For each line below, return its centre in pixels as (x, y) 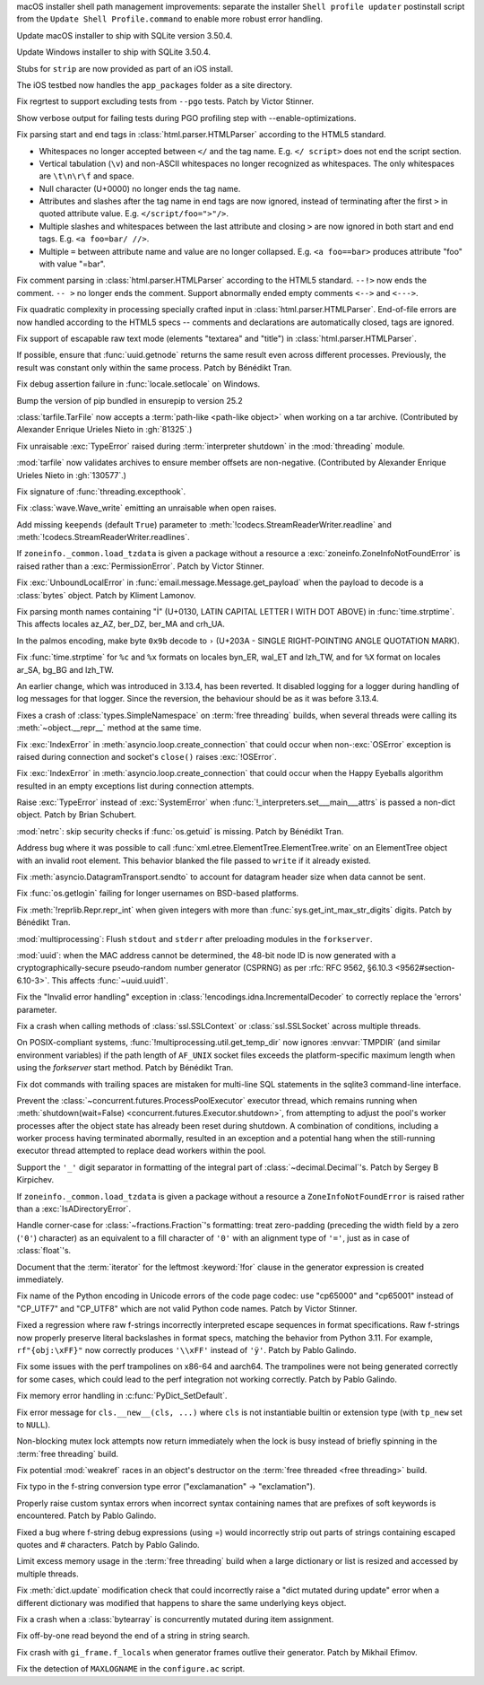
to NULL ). (34, 1424)
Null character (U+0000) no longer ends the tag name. (140, 188)
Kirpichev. (35, 1180)
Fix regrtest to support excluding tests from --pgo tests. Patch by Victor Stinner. (165, 101)
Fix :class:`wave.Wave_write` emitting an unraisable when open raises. (147, 508)
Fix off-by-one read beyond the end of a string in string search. (134, 1636)
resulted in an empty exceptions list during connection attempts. (135, 786)
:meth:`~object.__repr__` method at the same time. (109, 728)
